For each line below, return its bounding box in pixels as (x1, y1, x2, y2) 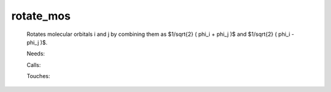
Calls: (26, 61, 41, 68)
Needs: (26, 50, 45, 57)
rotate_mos (11, 9, 70, 23)
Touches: (26, 73, 50, 80)
